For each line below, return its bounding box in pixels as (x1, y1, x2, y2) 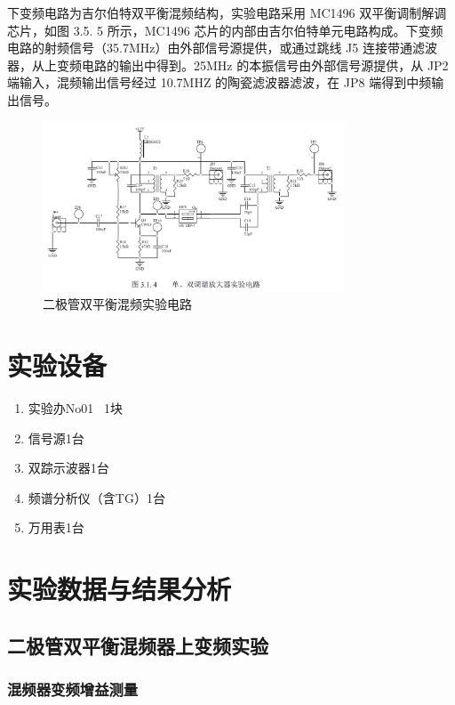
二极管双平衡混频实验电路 (43, 295, 192, 313)
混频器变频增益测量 (7, 678, 139, 701)
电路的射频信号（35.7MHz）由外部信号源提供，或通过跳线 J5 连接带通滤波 (7, 38, 437, 57)
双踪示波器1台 (28, 458, 109, 477)
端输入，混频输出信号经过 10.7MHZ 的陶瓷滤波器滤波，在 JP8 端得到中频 (7, 73, 432, 92)
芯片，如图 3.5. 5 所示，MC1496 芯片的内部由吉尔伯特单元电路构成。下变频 (7, 20, 443, 39)
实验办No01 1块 (28, 398, 123, 417)
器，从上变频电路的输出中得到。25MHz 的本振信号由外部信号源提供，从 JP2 (7, 55, 449, 74)
